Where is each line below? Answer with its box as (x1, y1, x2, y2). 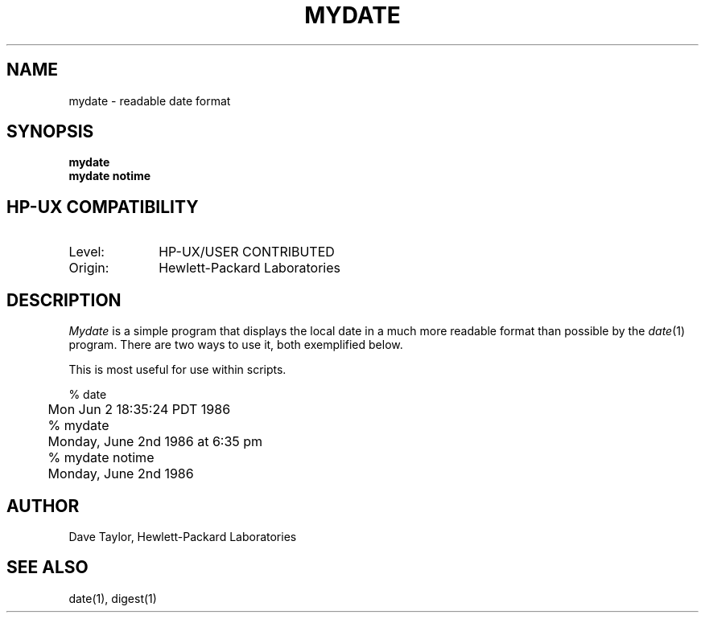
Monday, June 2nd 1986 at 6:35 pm (47, 433, 263, 450)
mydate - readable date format (68, 93, 231, 108)
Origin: (68, 260, 109, 277)
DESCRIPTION (6, 289, 122, 310)
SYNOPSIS (6, 121, 94, 142)
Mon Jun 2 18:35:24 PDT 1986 (47, 401, 231, 418)
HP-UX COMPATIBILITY (6, 196, 199, 217)
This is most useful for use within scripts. (68, 363, 287, 377)
